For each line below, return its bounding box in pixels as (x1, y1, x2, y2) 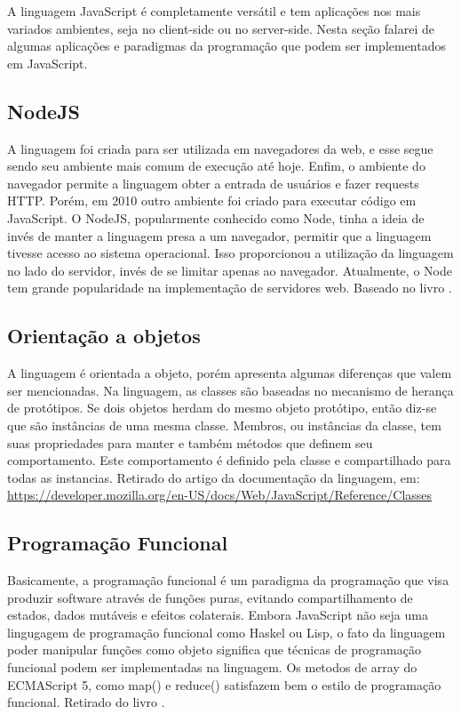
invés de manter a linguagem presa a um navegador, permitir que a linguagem (7, 226, 432, 245)
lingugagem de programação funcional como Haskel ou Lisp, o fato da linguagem (7, 622, 446, 641)
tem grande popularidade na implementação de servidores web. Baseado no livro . (7, 278, 452, 297)
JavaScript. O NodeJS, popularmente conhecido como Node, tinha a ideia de (7, 208, 425, 227)
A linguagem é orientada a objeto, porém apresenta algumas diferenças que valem (7, 364, 452, 382)
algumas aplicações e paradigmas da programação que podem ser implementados (7, 36, 447, 55)
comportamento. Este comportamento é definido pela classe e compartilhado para (7, 451, 451, 469)
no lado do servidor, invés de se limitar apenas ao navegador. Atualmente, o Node (7, 261, 452, 279)
